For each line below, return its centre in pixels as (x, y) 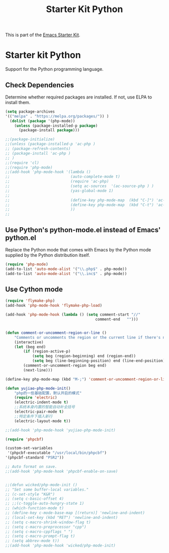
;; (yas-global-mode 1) (59, 191)
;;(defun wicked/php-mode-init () (41, 485)
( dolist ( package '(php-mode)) (43, 121)
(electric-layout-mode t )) (43, 421)
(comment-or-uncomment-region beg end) (65, 365)
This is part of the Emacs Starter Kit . (43, 35)
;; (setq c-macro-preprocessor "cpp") (46, 527)
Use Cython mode (34, 289)
